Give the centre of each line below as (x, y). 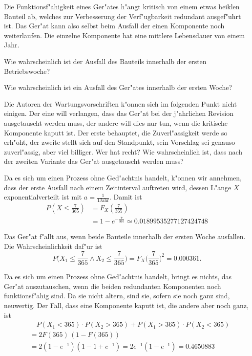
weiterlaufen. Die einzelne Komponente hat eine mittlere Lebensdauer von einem (125, 35)
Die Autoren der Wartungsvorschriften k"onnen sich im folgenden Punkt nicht (121, 103)
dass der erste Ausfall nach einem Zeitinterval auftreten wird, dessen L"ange (118, 187)
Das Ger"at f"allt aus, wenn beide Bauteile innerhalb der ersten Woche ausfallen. (125, 236)
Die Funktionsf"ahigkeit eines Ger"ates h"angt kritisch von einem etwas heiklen (122, 6)
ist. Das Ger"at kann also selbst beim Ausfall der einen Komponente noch (114, 26)
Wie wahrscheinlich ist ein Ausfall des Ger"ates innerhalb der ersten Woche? (118, 87)
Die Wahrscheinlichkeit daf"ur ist (53, 246)
